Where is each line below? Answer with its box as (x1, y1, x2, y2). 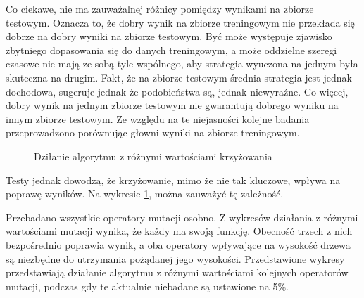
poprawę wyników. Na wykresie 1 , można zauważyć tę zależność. (6, 186, 284, 201)
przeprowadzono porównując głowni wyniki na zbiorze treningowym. (6, 125, 300, 140)
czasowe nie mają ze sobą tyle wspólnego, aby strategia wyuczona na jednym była (6, 56, 358, 71)
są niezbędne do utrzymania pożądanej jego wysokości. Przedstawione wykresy (6, 251, 345, 266)
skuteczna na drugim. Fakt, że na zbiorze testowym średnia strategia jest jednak (6, 70, 352, 84)
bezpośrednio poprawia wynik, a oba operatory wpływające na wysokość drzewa (6, 237, 351, 252)
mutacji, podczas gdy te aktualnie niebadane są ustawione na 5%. (6, 278, 289, 293)
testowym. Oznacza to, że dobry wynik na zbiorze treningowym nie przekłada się (6, 15, 355, 30)
